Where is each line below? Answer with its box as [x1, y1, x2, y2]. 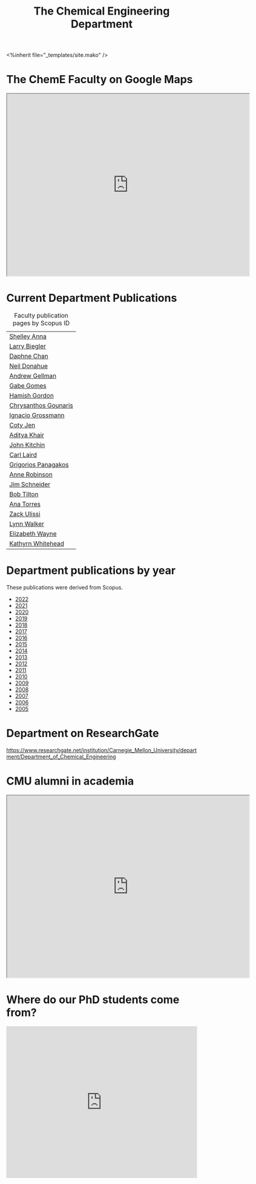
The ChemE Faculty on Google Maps [6, 73, 193, 86]
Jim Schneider [9, 480, 50, 489]
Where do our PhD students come [6, 993, 180, 1007]
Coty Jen [9, 421, 36, 429]
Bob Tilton [9, 490, 39, 498]
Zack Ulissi [9, 510, 41, 519]
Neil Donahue [9, 362, 48, 370]
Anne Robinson [9, 471, 53, 479]
